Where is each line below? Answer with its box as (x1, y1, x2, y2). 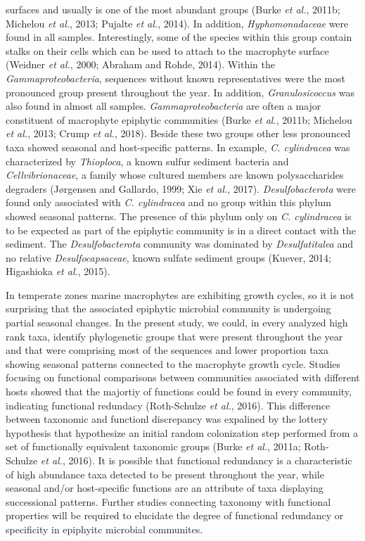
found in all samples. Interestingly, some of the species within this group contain (6, 30, 352, 44)
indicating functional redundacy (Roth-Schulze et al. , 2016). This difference (6, 397, 331, 412)
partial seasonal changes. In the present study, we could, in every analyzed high (6, 315, 348, 330)
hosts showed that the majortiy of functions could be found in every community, (6, 384, 352, 399)
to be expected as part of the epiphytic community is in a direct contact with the (6, 222, 356, 237)
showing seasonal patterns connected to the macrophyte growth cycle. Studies (6, 356, 341, 371)
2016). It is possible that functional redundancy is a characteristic (68, 453, 352, 467)
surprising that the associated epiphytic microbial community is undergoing (6, 301, 331, 316)
